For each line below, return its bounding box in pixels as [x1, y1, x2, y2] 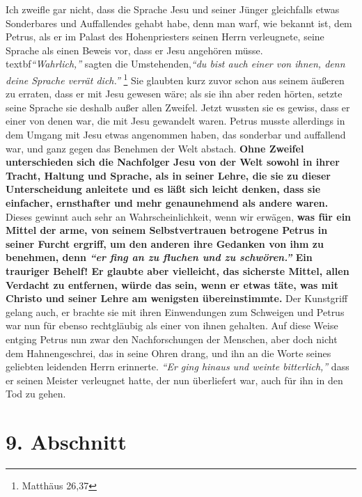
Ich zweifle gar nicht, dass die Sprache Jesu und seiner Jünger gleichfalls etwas [6, 2, 340, 16]
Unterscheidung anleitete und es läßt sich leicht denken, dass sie [6, 182, 321, 196]
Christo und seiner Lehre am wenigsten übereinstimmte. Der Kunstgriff [6, 291, 348, 306]
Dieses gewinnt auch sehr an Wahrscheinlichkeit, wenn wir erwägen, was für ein [6, 209, 352, 223]
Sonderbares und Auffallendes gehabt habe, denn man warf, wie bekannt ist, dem [6, 15, 352, 30]
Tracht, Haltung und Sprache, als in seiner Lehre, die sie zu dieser [6, 168, 331, 182]
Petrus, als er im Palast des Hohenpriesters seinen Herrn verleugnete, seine [6, 29, 324, 44]
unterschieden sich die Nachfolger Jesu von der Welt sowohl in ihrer [6, 155, 340, 169]
